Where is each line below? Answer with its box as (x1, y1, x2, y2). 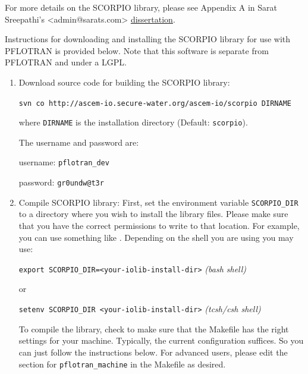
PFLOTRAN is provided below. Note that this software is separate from (5, 44, 269, 56)
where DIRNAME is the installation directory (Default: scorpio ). (18, 116, 248, 128)
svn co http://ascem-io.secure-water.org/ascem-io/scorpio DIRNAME (18, 99, 291, 108)
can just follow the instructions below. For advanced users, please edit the (18, 345, 288, 358)
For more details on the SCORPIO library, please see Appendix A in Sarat (5, 1, 277, 13)
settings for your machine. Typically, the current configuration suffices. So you (18, 334, 304, 347)
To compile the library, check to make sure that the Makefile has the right (18, 322, 289, 335)
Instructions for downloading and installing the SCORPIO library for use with (5, 33, 291, 45)
